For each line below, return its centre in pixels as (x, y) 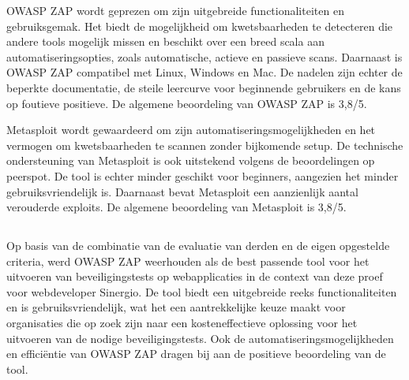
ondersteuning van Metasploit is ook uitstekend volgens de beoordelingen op (191, 160)
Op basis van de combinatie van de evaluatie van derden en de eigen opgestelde (198, 246)
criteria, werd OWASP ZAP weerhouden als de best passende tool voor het (188, 261)
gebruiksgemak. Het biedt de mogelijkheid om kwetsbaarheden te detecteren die (200, 26)
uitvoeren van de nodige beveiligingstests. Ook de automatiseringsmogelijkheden (200, 338)
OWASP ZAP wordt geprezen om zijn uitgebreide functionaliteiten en (175, 10)
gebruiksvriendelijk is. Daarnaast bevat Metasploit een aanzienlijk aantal (182, 191)
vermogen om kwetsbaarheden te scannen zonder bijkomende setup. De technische (205, 145)
